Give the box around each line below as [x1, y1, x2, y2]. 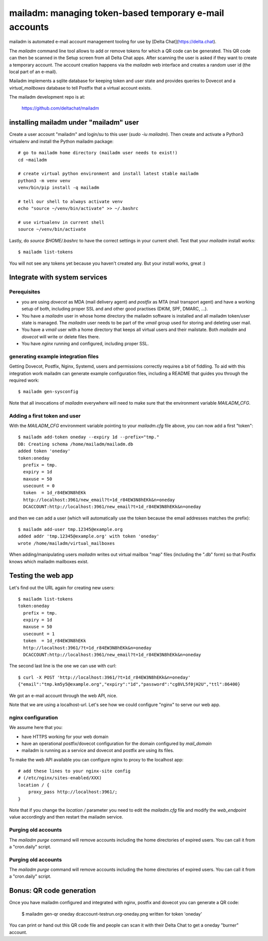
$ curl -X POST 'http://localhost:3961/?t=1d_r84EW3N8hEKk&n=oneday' [18, 674, 191, 680]
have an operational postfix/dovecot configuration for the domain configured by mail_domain [21, 740, 212, 746]
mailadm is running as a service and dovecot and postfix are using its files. [21, 747, 174, 753]
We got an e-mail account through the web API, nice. [9, 692, 118, 699]
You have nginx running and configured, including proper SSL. [21, 341, 149, 347]
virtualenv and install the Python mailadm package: [9, 138, 114, 144]
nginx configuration [9, 714, 58, 721]
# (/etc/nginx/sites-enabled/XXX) [18, 775, 102, 781]
